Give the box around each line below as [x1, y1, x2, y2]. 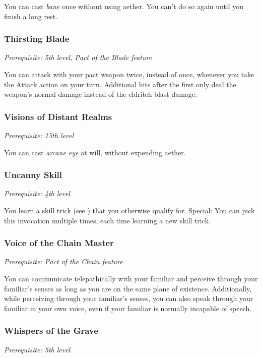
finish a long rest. [4, 11, 57, 21]
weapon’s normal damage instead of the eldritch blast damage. [4, 89, 197, 99]
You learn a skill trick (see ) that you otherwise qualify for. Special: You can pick [4, 205, 255, 215]
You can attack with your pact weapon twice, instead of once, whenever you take [4, 69, 254, 79]
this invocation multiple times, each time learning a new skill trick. [4, 215, 211, 225]
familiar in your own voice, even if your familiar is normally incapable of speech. [4, 303, 252, 313]
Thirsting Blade [4, 32, 70, 45]
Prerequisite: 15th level [4, 130, 74, 140]
